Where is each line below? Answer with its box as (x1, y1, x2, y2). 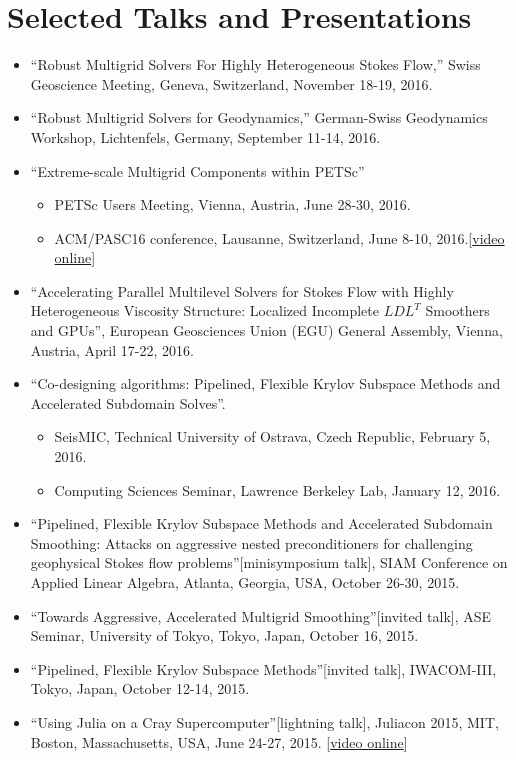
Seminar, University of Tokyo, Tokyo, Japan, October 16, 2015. (30, 625, 419, 646)
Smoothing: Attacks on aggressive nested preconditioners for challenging (30, 532, 473, 553)
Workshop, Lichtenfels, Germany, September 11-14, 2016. (30, 126, 381, 147)
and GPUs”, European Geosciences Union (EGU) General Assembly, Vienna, (30, 320, 503, 341)
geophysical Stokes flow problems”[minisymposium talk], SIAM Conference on (30, 552, 508, 573)
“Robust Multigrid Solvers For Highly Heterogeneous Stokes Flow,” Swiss (30, 54, 481, 75)
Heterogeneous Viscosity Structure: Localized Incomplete (30, 300, 379, 321)
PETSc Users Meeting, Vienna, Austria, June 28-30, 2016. (54, 194, 411, 215)
